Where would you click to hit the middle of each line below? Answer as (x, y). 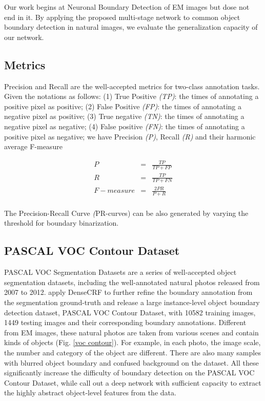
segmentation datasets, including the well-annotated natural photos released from (132, 282)
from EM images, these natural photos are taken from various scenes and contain (131, 332)
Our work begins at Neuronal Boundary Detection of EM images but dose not (127, 7)
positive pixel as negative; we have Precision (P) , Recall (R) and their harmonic (130, 136)
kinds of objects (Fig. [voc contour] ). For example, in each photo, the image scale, (132, 342)
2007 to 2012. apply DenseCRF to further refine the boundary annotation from (128, 292)
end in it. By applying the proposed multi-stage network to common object (122, 17)
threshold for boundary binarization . (62, 223)
